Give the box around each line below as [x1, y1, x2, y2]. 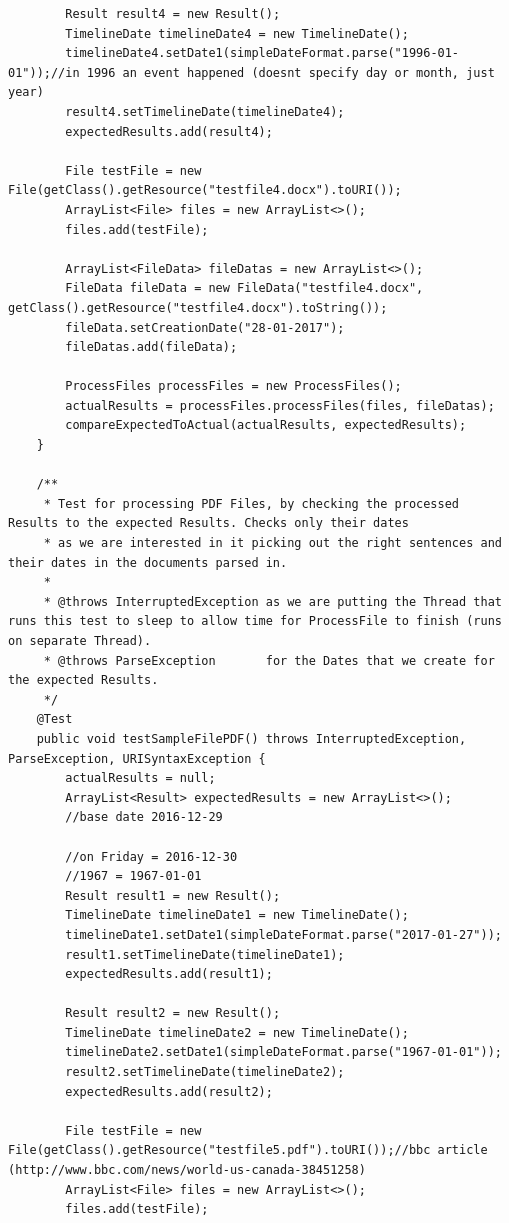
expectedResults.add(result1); [65, 967, 273, 982]
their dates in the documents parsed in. [8, 555, 288, 570]
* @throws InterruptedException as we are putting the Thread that [43, 594, 502, 609]
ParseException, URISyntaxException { [8, 751, 266, 766]
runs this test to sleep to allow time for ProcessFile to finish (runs [8, 614, 502, 629]
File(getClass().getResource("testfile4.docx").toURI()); [8, 183, 402, 198]
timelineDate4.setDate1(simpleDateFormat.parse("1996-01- [65, 46, 460, 61]
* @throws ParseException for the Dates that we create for [43, 653, 495, 668]
